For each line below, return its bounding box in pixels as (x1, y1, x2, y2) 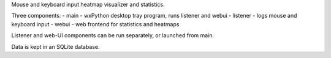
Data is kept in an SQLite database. (11, 43, 101, 50)
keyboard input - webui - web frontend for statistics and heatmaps (11, 20, 180, 27)
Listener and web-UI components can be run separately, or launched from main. (11, 32, 215, 39)
